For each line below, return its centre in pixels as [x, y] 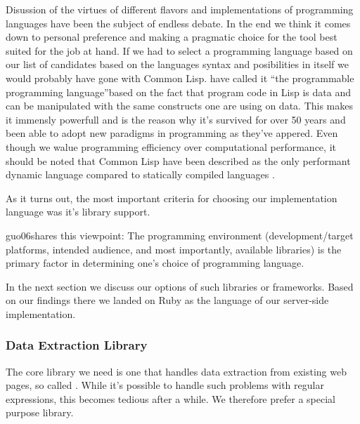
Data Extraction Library [77, 345]
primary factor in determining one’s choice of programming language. [155, 263]
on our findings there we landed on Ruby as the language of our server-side [167, 300]
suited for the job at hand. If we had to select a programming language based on [179, 50]
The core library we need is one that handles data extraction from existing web [176, 371]
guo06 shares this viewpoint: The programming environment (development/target [180, 235]
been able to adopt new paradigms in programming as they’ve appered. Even [172, 133]
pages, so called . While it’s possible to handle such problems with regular [165, 385]
